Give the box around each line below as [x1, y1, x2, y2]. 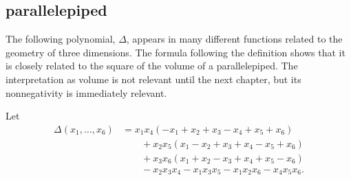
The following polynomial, [6, 32, 116, 46]
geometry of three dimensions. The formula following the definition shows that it [6, 45, 345, 59]
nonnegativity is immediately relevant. [6, 85, 167, 100]
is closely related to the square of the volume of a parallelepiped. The [6, 58, 298, 73]
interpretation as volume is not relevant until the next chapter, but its [6, 71, 301, 86]
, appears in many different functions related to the [126, 32, 343, 46]
